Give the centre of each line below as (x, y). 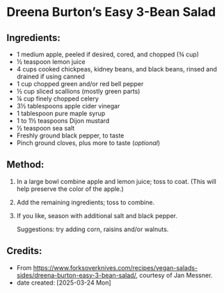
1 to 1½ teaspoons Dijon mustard (63, 121)
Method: (25, 165)
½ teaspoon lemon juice (51, 62)
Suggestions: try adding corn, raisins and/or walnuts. (93, 229)
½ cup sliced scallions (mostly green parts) (78, 91)
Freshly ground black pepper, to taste (70, 135)
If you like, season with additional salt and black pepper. (97, 215)
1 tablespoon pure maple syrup (61, 113)
